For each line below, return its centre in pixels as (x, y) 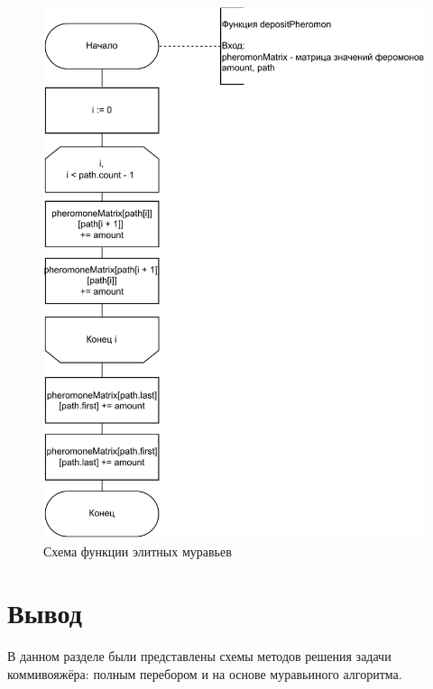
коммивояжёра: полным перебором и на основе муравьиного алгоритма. (205, 674)
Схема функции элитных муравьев (138, 551)
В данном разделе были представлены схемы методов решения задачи (199, 656)
